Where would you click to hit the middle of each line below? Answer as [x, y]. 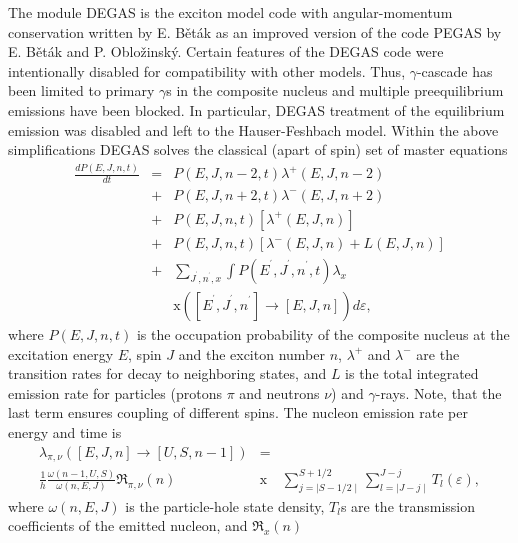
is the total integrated [412, 373]
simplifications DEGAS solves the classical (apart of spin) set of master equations [258, 149]
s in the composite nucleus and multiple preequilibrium [335, 90]
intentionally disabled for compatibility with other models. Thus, [207, 70]
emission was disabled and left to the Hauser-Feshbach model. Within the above [253, 129]
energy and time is [65, 432]
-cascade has [454, 70]
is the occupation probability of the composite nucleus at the [323, 334]
